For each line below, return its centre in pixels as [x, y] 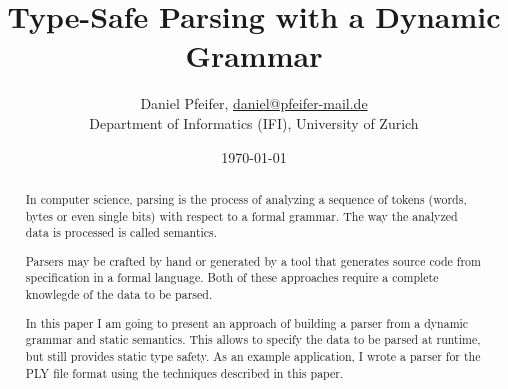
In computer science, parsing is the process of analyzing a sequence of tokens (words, [246, 198]
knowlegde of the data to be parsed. [119, 294]
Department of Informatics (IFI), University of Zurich [254, 122]
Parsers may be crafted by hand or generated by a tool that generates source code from [253, 260]
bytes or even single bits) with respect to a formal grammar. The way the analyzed [241, 215]
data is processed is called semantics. [121, 232]
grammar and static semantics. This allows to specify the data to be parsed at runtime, [253, 339]
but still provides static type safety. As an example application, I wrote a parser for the [253, 355]
